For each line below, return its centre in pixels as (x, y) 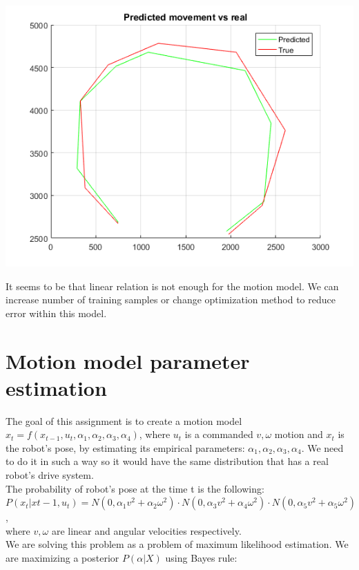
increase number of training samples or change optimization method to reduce (171, 300)
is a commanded (219, 434)
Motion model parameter (128, 360)
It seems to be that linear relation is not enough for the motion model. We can (172, 286)
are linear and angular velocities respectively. (146, 530)
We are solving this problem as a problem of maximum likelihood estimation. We (177, 544)
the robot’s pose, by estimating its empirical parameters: (125, 447)
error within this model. (56, 313)
